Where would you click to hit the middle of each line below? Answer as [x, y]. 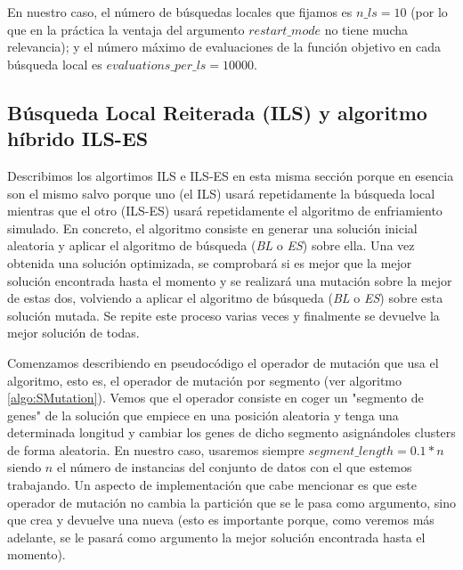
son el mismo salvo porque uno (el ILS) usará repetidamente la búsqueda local [221, 193]
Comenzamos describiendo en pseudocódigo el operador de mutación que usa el [223, 362]
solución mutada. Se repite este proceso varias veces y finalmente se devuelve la [223, 315]
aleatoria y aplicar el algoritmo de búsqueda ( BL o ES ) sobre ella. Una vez [211, 245]
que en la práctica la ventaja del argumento [126, 29]
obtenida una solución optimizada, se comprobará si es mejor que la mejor [210, 262]
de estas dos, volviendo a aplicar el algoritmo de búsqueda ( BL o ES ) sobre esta [225, 298]
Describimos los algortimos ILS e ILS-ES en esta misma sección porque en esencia [231, 175]
